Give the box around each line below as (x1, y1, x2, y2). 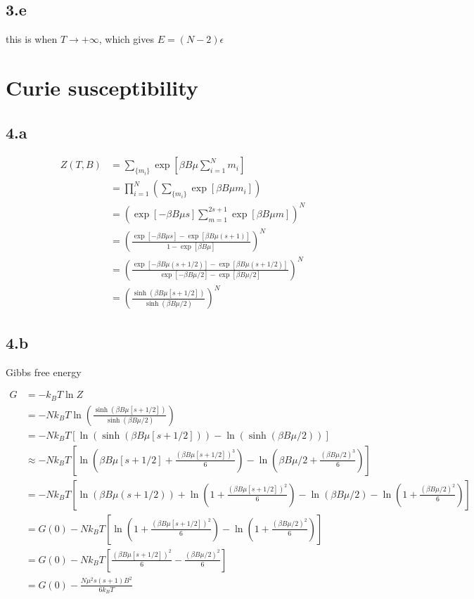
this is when (6, 32, 58, 46)
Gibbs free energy (6, 364, 82, 379)
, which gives (98, 32, 154, 46)
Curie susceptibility (6, 72, 198, 101)
